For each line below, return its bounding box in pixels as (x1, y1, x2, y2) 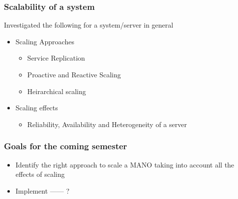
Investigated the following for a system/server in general (4, 20, 174, 30)
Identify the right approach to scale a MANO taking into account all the (15, 159, 235, 169)
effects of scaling (15, 169, 65, 179)
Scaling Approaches (15, 36, 74, 46)
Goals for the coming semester (4, 140, 127, 152)
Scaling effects (15, 102, 58, 113)
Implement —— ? (15, 185, 70, 196)
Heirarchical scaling (27, 86, 86, 96)
